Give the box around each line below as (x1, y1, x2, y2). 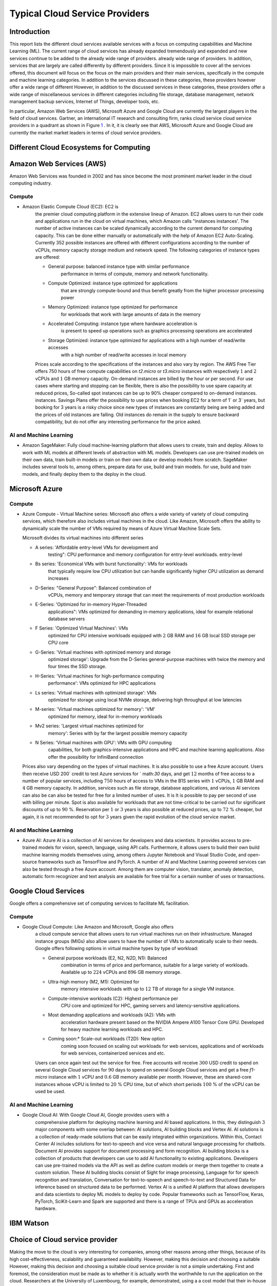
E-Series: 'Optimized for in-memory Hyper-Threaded (35, 601, 147, 608)
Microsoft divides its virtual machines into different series (22, 535, 144, 541)
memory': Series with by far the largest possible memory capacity (48, 730, 187, 736)
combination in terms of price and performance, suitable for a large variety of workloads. (61, 962, 249, 968)
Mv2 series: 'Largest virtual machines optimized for (35, 723, 144, 729)
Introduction (9, 27, 50, 36)
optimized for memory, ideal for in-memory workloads (48, 713, 163, 720)
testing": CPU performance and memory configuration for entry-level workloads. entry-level (48, 551, 243, 558)
